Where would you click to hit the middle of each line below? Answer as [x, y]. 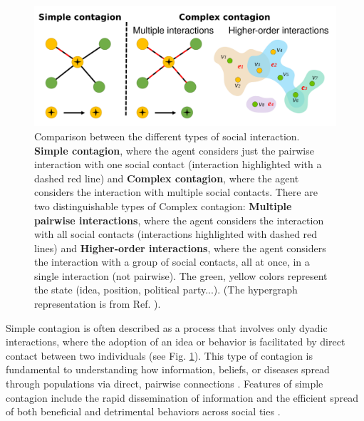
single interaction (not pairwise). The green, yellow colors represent [181, 275]
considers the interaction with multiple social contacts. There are [176, 192]
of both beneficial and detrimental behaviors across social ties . [143, 411]
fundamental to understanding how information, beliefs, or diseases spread [168, 369]
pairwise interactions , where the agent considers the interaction [179, 220]
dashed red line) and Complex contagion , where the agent [167, 178]
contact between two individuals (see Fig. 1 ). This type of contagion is [159, 355]
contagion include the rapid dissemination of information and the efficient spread [182, 397]
